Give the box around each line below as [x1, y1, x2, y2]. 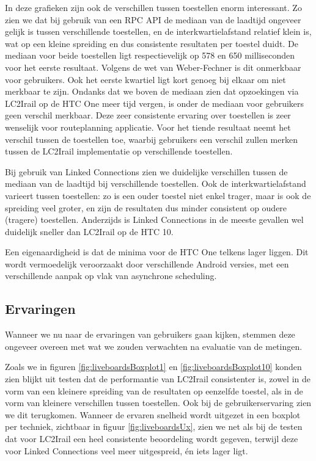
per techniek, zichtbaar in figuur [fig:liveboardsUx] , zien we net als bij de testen [5, 420, 303, 433]
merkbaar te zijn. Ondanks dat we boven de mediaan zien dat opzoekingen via [5, 85, 299, 98]
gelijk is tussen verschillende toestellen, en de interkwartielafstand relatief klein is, [5, 25, 312, 38]
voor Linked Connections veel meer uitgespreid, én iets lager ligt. [5, 444, 248, 457]
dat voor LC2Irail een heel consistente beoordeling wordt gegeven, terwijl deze [5, 432, 298, 445]
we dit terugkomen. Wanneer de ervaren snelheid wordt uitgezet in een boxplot [5, 408, 301, 421]
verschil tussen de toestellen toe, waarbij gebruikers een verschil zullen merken [5, 132, 298, 145]
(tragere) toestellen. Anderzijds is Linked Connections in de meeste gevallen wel [5, 213, 304, 226]
